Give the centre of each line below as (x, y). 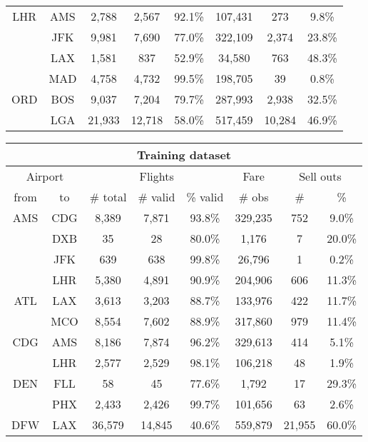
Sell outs (320, 176)
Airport (45, 176)
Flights (157, 176)
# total (108, 197)
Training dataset (184, 155)
